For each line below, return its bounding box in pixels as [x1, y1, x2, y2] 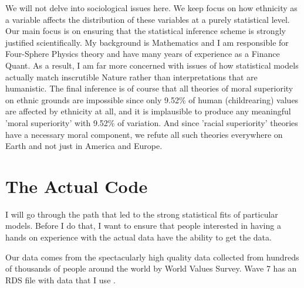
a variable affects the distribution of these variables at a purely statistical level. [5, 13, 290, 25]
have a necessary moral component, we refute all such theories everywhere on [5, 128, 283, 140]
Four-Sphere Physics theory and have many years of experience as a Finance [5, 48, 280, 60]
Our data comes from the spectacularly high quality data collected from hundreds [5, 250, 299, 263]
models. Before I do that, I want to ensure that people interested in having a [5, 219, 281, 232]
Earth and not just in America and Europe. [5, 140, 163, 152]
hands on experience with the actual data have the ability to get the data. [5, 231, 272, 243]
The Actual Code [5, 174, 148, 198]
